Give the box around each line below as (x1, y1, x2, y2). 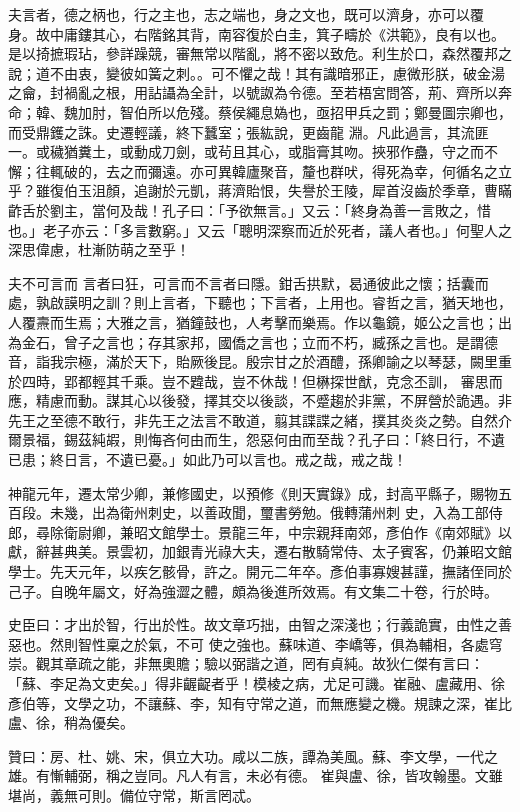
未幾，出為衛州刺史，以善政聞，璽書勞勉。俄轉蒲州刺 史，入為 (49, 502, 461, 523)
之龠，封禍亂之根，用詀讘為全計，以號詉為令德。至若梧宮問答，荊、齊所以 (8, 82, 498, 103)
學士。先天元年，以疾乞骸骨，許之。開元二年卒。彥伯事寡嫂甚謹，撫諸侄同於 (8, 561, 512, 582)
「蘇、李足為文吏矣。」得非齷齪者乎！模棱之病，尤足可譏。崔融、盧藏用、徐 (8, 673, 505, 693)
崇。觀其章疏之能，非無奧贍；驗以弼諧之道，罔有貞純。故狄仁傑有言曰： (8, 653, 484, 674)
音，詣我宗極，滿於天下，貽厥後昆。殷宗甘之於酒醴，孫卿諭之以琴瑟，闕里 (8, 351, 498, 372)
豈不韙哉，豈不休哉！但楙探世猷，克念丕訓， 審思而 (161, 370, 503, 391)
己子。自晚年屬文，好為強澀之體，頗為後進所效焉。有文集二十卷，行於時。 (8, 580, 498, 601)
